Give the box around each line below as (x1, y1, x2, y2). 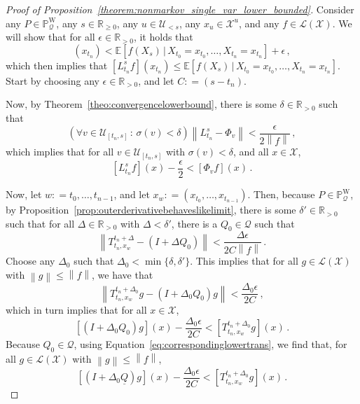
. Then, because (247, 187, 315, 202)
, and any (238, 15, 279, 30)
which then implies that (6, 57, 108, 72)
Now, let (6, 187, 42, 202)
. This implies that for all (190, 253, 298, 268)
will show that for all (6, 29, 95, 44)
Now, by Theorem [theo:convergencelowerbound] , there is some (6, 97, 277, 111)
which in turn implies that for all (6, 302, 147, 317)
